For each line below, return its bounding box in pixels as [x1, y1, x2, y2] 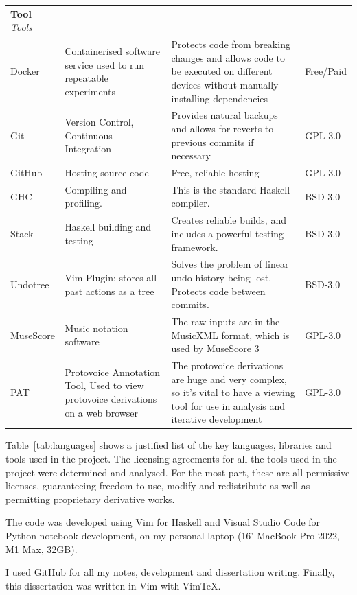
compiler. [171, 196, 210, 210]
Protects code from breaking [171, 37, 290, 51]
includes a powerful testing [171, 226, 284, 240]
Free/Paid [305, 64, 347, 78]
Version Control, [65, 115, 134, 129]
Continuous [65, 128, 113, 142]
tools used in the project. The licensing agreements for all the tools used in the [5, 452, 337, 466]
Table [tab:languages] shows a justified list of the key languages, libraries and [5, 438, 332, 452]
